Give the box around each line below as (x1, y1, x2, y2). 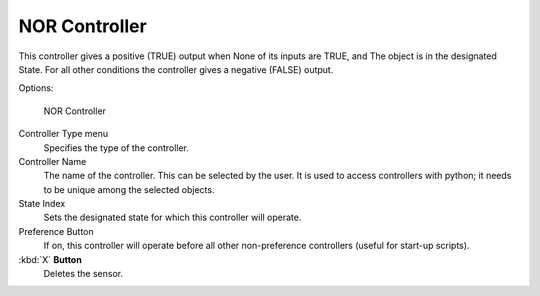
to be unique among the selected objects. (43, 183, 215, 195)
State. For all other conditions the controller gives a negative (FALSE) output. (18, 63, 334, 75)
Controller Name (18, 155, 87, 167)
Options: (18, 82, 54, 94)
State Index (18, 198, 66, 210)
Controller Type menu (18, 128, 109, 140)
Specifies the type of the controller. (43, 141, 190, 154)
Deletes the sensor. (43, 268, 124, 280)
